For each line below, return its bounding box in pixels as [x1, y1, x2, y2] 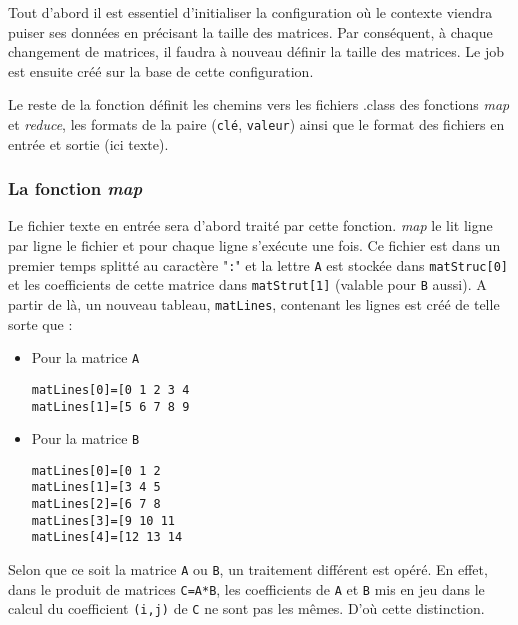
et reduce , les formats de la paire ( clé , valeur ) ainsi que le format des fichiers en [8, 113, 505, 134]
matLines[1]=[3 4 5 [31, 480, 161, 495]
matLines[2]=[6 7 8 [31, 497, 161, 512]
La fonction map [8, 176, 143, 201]
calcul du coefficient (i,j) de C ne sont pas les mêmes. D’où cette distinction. [8, 598, 485, 619]
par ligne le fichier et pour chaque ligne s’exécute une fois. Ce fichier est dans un [8, 235, 501, 256]
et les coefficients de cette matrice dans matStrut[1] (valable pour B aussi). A [8, 274, 487, 295]
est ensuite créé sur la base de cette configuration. [8, 60, 314, 81]
